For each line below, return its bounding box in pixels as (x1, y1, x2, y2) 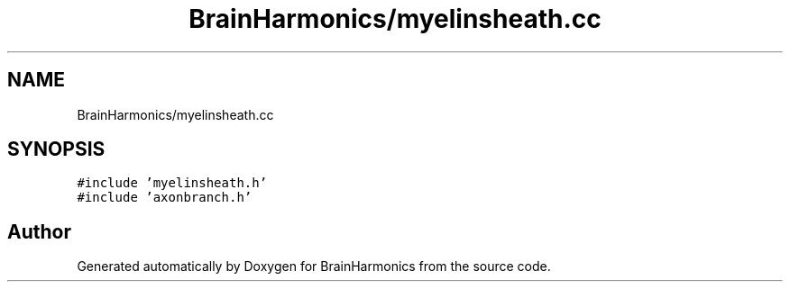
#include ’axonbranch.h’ (77, 190, 253, 205)
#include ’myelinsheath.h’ (77, 176, 268, 191)
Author (7, 220, 71, 243)
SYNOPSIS (7, 138, 106, 161)
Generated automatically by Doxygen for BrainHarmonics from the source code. (77, 258, 551, 275)
